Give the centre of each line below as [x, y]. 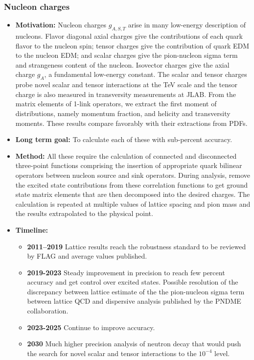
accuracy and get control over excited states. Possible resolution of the [133, 282]
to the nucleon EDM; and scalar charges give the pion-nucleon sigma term [127, 55]
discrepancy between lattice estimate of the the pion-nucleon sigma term [136, 291]
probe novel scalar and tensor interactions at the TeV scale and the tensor [127, 84]
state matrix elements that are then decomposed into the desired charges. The [133, 194]
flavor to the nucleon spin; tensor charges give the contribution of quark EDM [132, 45]
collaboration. [48, 311]
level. [222, 353]
